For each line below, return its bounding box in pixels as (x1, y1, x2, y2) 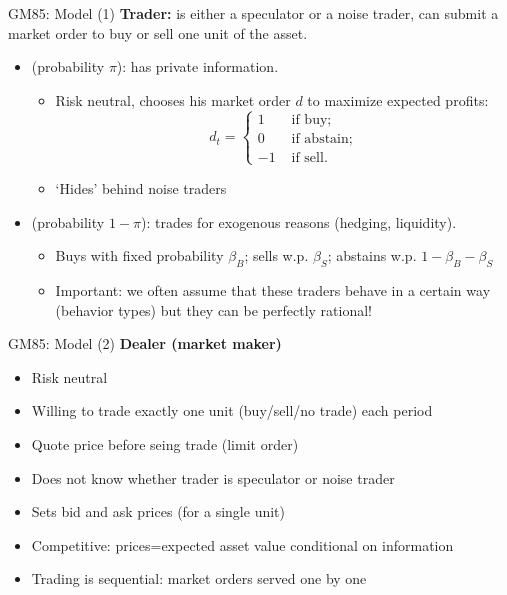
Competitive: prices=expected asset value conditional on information (31, 534, 454, 555)
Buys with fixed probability (55, 245, 224, 266)
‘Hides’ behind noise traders (55, 177, 227, 198)
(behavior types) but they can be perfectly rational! (55, 299, 372, 320)
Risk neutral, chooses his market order (55, 89, 291, 110)
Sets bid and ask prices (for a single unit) (31, 501, 285, 522)
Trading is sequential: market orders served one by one (31, 568, 367, 589)
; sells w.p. (244, 245, 309, 266)
